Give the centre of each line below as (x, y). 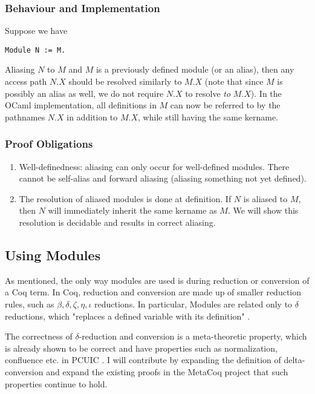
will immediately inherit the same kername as (132, 210)
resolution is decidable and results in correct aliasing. (117, 222)
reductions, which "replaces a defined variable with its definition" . (128, 316)
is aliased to (265, 198)
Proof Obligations (49, 144)
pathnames (25, 117)
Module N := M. (35, 50)
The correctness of (39, 336)
